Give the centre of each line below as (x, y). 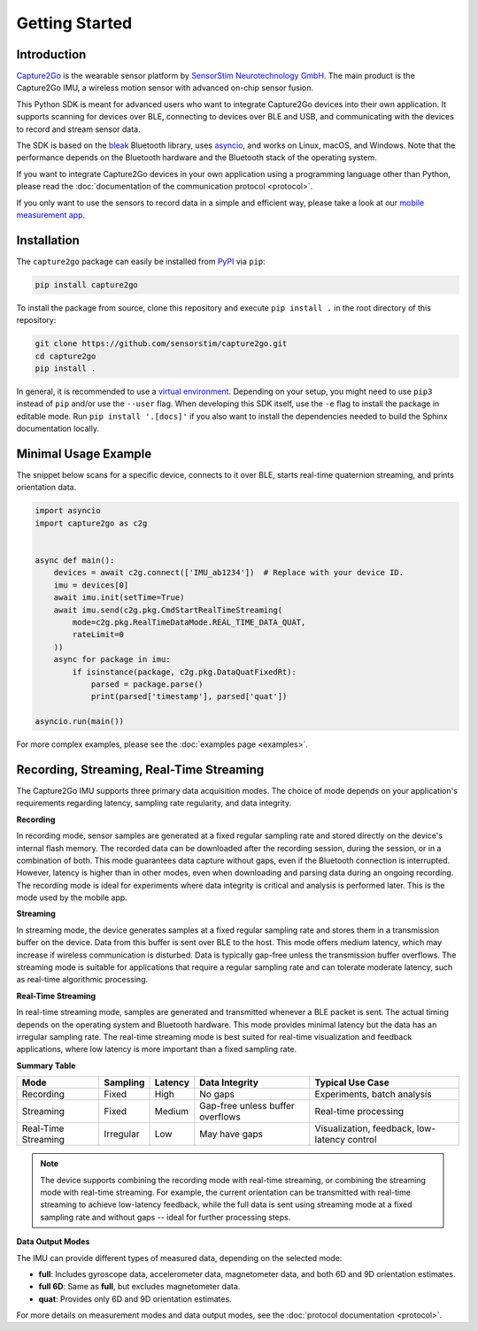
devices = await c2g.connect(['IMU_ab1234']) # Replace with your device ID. (229, 573)
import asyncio (68, 511)
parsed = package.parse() (147, 684)
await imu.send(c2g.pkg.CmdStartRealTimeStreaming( (168, 610)
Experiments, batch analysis (374, 1095)
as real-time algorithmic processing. (82, 980)
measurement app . (51, 215)
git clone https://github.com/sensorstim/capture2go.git (161, 344)
